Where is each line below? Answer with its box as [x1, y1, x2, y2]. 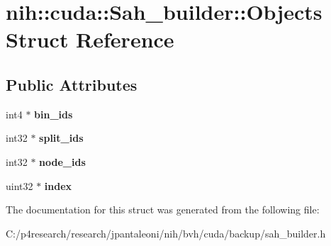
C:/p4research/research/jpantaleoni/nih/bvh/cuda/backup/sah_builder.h [6, 225, 326, 240]
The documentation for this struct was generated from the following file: [6, 202, 320, 217]
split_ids [39, 130, 84, 145]
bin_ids [34, 106, 73, 121]
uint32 [6, 178, 33, 193]
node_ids [39, 154, 86, 169]
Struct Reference [6, 25, 174, 54]
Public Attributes [6, 73, 138, 95]
